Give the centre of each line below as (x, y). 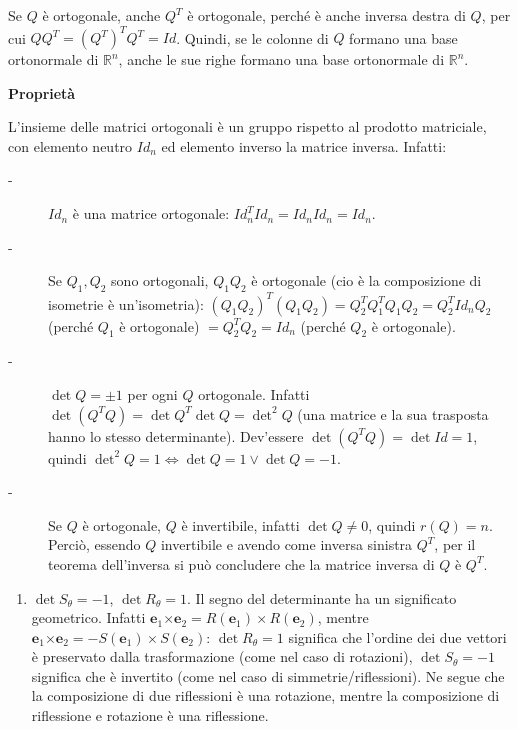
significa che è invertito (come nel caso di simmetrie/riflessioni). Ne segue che (268, 675)
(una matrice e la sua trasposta (393, 413)
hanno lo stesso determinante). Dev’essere (176, 435)
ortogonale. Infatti (254, 393)
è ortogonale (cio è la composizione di (366, 280)
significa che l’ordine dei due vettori (397, 636)
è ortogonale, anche (101, 15)
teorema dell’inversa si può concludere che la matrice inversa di (241, 563)
